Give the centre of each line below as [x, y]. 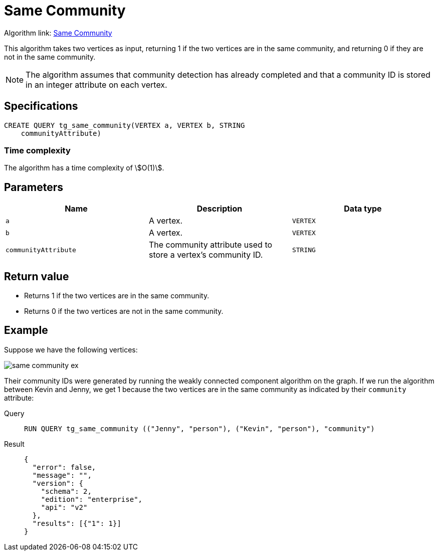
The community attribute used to [210, 245]
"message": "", [62, 475]
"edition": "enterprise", [92, 499]
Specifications [41, 106]
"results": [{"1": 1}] [77, 523]
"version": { [58, 483]
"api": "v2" [64, 507]
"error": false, [64, 467]
